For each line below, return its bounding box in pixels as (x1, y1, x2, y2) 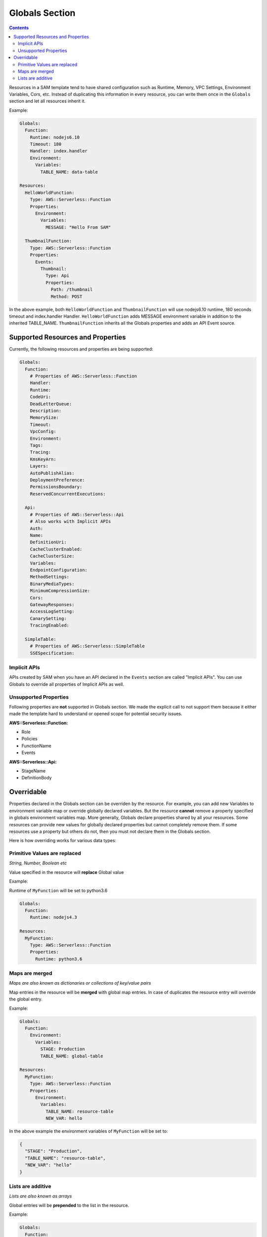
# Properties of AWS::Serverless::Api (30, 512, 124, 517)
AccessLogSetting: (30, 609, 75, 615)
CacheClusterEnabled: (30, 546, 83, 552)
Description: (30, 408, 62, 413)
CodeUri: (30, 394, 51, 400)
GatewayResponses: (30, 602, 75, 607)
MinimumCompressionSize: (30, 588, 90, 594)
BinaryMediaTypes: (30, 581, 75, 586)
